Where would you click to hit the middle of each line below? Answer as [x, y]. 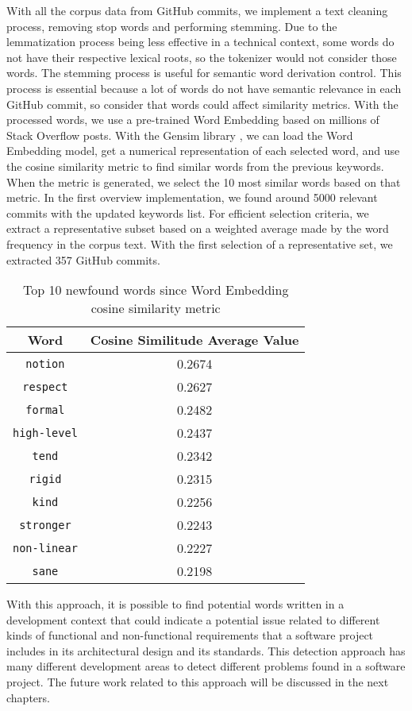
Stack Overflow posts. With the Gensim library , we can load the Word [180, 135]
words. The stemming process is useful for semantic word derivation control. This [204, 73]
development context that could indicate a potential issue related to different [193, 619]
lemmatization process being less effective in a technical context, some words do [200, 42]
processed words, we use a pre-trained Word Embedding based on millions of [193, 120]
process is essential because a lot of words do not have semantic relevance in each [204, 88]
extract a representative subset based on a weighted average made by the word [198, 228]
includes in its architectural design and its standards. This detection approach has [206, 650]
